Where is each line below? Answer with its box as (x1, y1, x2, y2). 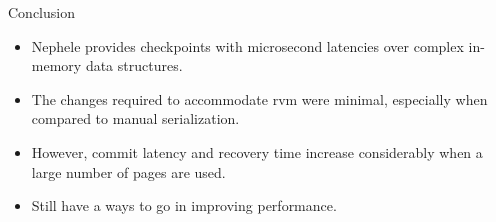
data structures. (85, 55, 183, 76)
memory (31, 55, 82, 76)
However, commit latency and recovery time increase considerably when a (31, 141, 483, 162)
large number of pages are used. (31, 161, 226, 182)
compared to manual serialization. (31, 108, 240, 129)
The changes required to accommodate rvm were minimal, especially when (31, 88, 488, 109)
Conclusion (8, 2, 75, 22)
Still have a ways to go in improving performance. (31, 195, 337, 216)
